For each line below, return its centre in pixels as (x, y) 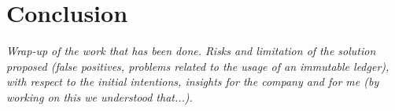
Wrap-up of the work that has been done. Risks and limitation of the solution (191, 51)
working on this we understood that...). (100, 96)
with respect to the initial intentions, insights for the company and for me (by (193, 81)
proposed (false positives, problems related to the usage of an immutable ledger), (198, 66)
